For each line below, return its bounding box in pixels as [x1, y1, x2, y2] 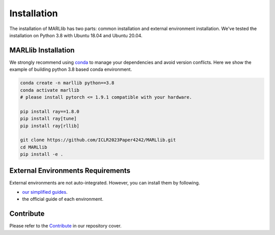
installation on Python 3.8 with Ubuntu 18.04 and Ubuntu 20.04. [9, 32, 143, 38]
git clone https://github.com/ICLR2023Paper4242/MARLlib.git [20, 137, 176, 143]
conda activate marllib [20, 87, 80, 93]
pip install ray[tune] [20, 116, 77, 122]
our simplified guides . [22, 189, 68, 195]
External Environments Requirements [9, 166, 131, 175]
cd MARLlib [20, 144, 47, 150]
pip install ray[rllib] [20, 123, 80, 128]
